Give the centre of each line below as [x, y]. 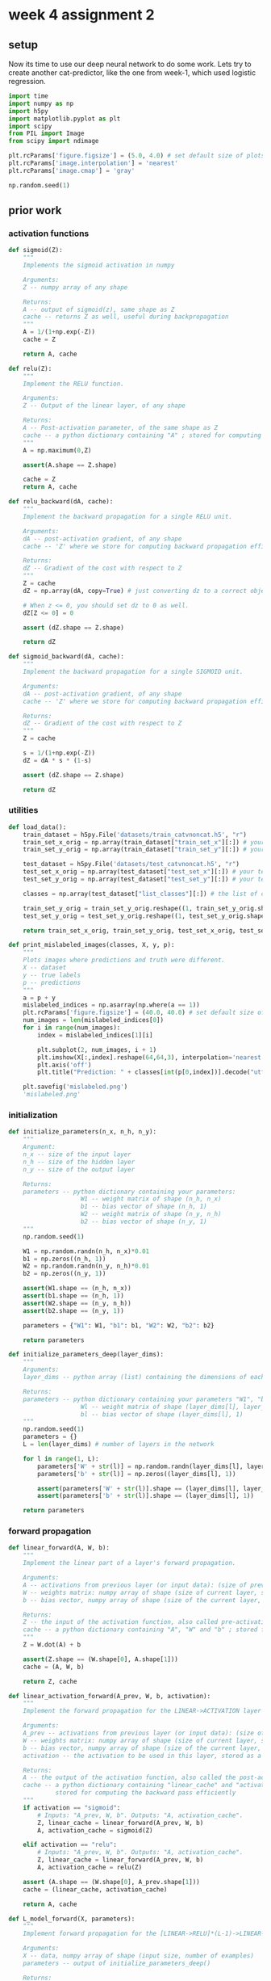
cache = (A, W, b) [54, 1667]
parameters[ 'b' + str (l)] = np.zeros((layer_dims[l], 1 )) [137, 1474]
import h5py [28, 111]
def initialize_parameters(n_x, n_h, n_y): [83, 1132]
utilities [23, 810]
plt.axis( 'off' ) [65, 1065]
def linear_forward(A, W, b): [59, 1548]
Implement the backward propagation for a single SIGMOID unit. [133, 672]
